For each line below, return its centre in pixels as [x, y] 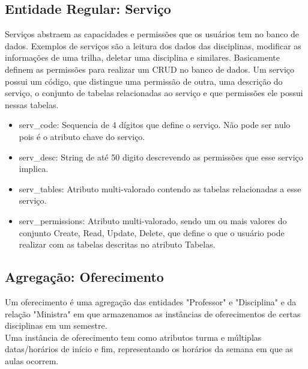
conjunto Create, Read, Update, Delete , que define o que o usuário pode [152, 232]
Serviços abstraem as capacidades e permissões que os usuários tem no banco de [152, 34]
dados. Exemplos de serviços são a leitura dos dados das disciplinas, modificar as [153, 45]
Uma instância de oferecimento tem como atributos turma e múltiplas [133, 337]
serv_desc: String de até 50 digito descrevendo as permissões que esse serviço [161, 157]
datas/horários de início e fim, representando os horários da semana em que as [149, 349]
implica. [34, 169]
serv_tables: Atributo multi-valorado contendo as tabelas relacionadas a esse [160, 188]
